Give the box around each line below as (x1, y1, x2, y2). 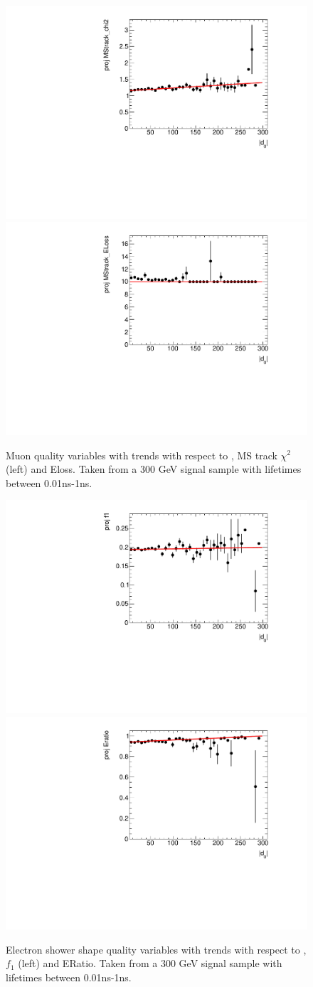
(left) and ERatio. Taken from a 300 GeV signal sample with (18, 956, 282, 971)
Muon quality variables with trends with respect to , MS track (6, 447, 277, 462)
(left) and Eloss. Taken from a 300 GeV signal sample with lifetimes (6, 462, 302, 476)
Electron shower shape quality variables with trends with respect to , (6, 941, 307, 956)
